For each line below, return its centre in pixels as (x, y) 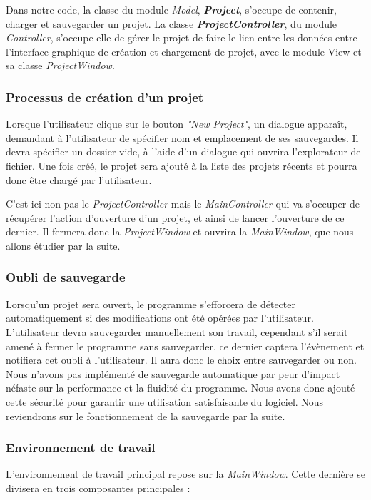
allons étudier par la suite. (63, 245)
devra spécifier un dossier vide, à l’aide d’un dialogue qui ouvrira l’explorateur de (183, 152)
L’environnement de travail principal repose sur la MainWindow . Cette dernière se (185, 474)
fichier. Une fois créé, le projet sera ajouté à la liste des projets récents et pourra (182, 165)
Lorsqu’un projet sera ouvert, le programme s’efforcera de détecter (151, 303)
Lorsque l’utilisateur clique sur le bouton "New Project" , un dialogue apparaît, (177, 124)
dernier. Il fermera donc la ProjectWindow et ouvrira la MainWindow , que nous (180, 231)
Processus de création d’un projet (105, 97)
